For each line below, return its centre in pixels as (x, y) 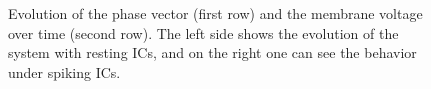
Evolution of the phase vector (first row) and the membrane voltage (215, 13)
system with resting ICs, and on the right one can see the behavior (212, 52)
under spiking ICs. (64, 71)
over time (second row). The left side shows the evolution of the (203, 32)
